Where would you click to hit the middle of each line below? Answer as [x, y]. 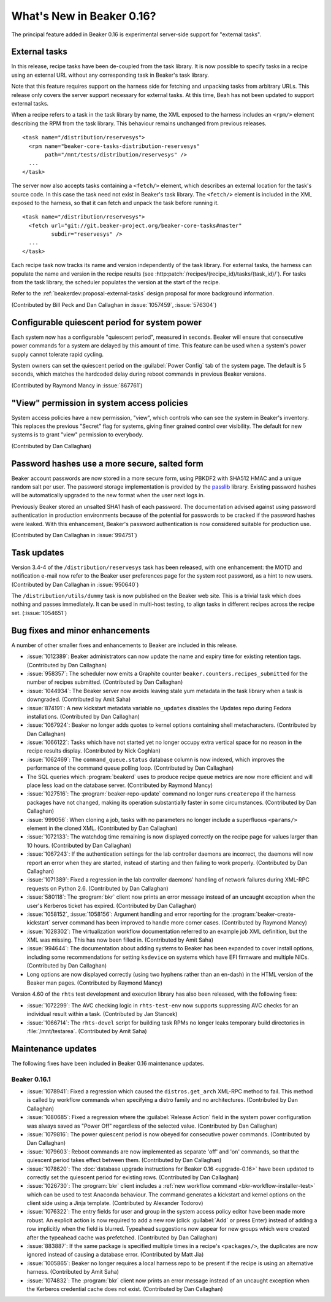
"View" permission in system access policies [100, 403]
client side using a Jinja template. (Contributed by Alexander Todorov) [115, 1203]
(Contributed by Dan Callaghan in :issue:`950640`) [75, 584]
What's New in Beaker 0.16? [84, 16]
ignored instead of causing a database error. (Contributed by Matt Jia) [115, 1255]
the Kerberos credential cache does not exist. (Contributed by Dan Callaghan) [125, 1289]
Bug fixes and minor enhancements [81, 630]
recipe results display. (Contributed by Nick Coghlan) [93, 751]
